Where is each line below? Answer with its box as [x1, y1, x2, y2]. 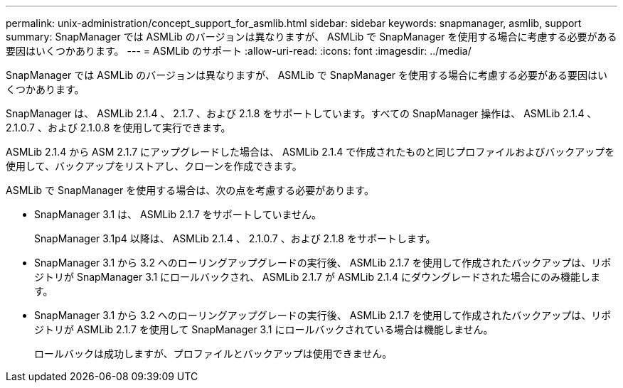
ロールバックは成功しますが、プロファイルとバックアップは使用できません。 [34, 347, 393, 360]
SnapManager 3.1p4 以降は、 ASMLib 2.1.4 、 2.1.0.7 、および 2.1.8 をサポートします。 [34, 232, 436, 244]
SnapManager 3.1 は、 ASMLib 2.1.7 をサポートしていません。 [34, 208, 322, 220]
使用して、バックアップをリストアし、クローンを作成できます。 [6, 160, 302, 172]
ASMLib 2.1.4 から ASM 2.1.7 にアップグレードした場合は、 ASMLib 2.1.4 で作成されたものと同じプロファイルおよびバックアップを [6, 146, 615, 158]
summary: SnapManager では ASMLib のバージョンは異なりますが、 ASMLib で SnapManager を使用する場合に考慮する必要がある [6, 31, 617, 43]
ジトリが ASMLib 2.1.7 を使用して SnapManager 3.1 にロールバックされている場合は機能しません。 [34, 323, 494, 335]
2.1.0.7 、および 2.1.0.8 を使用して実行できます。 [6, 122, 231, 134]
